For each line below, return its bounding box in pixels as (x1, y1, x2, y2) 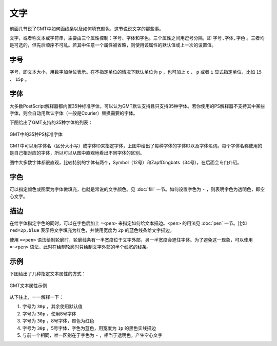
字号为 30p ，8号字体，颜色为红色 (22, 318, 94, 324)
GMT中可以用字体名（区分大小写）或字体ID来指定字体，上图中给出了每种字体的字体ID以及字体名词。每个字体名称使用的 (9, 143, 263, 149)
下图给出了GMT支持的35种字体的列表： (9, 119, 93, 125)
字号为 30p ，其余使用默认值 (22, 304, 83, 310)
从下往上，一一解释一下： (9, 294, 64, 300)
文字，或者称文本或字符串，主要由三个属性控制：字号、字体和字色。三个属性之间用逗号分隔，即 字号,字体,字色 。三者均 (9, 35, 265, 41)
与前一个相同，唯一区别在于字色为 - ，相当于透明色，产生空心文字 (22, 332, 163, 338)
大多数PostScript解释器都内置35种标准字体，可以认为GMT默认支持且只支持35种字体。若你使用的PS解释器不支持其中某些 (9, 103, 265, 109)
